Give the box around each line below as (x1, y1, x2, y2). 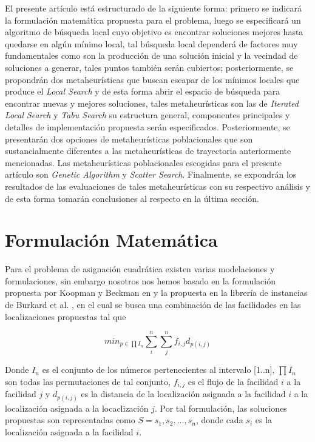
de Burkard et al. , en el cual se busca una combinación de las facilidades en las (5, 298, 301, 310)
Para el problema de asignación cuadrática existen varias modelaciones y (5, 263, 275, 275)
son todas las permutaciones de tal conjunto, (5, 375, 171, 387)
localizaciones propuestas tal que (5, 310, 126, 323)
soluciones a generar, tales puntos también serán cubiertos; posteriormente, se (5, 61, 294, 73)
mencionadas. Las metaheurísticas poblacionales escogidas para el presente (5, 156, 282, 169)
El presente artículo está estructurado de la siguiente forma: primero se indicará (5, 2, 302, 14)
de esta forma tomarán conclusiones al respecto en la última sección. (5, 192, 259, 204)
